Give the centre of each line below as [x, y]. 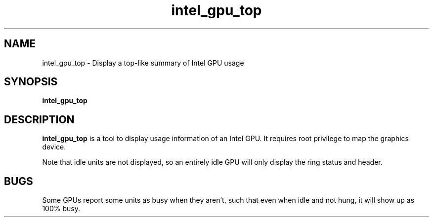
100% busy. [61, 209]
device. [54, 147]
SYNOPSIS [31, 82]
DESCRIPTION [39, 119]
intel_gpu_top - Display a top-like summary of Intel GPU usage [143, 63]
